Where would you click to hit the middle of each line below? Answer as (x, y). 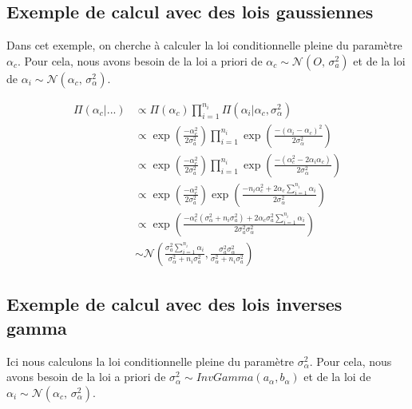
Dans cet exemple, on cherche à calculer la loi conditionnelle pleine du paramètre (204, 45)
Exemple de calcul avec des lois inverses (174, 304)
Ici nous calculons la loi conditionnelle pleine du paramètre (150, 361)
